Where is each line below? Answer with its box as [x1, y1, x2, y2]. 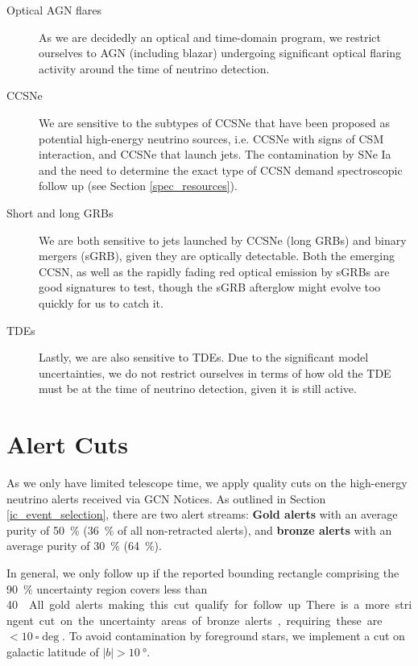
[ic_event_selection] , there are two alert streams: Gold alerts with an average [6, 506, 398, 523]
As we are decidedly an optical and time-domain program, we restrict [39, 28, 381, 45]
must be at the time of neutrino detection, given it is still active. [39, 380, 357, 397]
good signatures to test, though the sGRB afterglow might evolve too [39, 279, 381, 296]
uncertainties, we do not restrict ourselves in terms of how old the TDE [39, 364, 391, 381]
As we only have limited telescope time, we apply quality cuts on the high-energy [6, 474, 408, 490]
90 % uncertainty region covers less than [6, 580, 208, 597]
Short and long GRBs [6, 204, 114, 221]
